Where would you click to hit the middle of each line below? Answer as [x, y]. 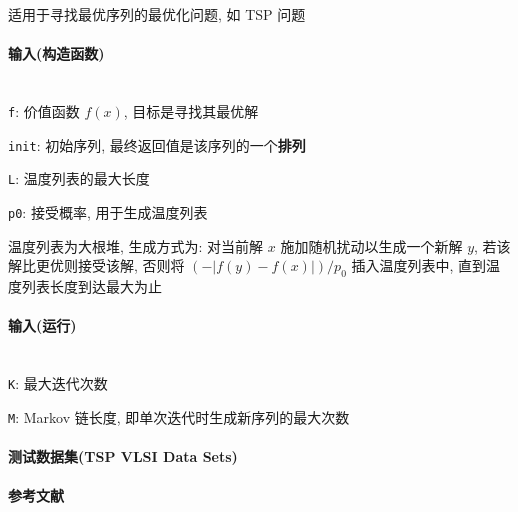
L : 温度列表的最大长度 [79, 178]
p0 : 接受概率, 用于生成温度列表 [108, 211]
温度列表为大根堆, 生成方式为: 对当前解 [136, 245]
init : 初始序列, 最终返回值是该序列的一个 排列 [157, 144]
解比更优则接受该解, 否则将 [96, 265]
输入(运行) [42, 325]
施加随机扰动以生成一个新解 [371, 245]
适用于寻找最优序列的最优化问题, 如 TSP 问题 [157, 14]
